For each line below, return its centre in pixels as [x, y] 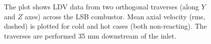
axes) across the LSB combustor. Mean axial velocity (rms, [115, 16]
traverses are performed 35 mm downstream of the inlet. [90, 35]
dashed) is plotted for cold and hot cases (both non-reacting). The [105, 26]
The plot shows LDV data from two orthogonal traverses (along [101, 6]
